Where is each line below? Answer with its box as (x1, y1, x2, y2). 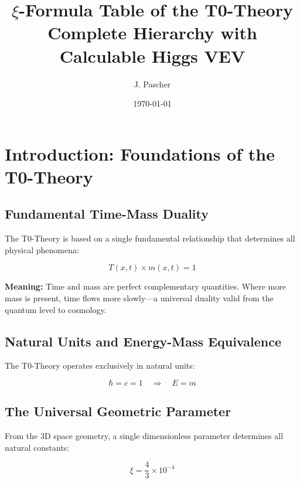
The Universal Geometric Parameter (5, 402, 231, 420)
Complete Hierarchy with (47, 21, 257, 45)
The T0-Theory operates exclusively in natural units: (5, 359, 195, 372)
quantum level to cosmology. (5, 303, 107, 315)
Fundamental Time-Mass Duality (5, 205, 209, 223)
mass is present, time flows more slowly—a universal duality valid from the (5, 292, 274, 304)
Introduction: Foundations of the (5, 141, 275, 165)
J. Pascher (134, 77, 171, 90)
